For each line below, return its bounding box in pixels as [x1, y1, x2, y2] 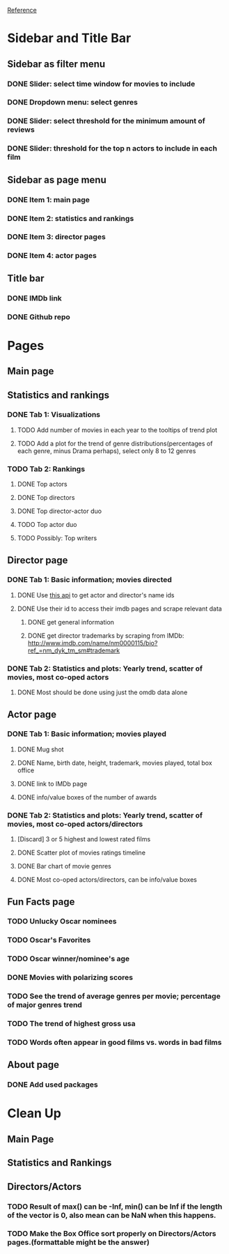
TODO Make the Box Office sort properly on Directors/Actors [7, 1229, 216, 1239]
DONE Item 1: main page [7, 194, 90, 204]
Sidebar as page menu [7, 174, 106, 185]
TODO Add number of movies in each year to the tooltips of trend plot [17, 425, 218, 434]
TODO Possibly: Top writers [17, 534, 97, 542]
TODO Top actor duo [17, 521, 77, 529]
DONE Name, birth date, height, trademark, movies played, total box [17, 758, 212, 767]
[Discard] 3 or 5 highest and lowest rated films [17, 835, 151, 843]
